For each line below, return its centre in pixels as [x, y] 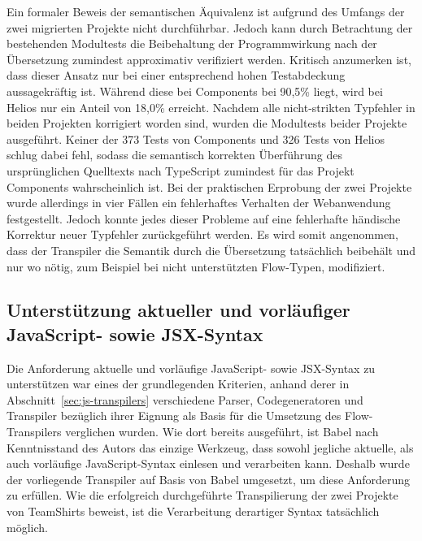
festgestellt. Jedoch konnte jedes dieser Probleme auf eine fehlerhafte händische [204, 218]
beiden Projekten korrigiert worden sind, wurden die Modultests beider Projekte [207, 123]
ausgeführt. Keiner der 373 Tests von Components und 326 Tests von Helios [196, 138]
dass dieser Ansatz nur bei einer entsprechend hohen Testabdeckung [176, 75]
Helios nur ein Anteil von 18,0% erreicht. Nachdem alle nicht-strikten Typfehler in [211, 107]
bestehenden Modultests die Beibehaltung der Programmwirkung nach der [192, 43]
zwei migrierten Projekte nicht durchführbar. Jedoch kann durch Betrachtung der [210, 27]
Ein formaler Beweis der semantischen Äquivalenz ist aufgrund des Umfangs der [206, 11]
